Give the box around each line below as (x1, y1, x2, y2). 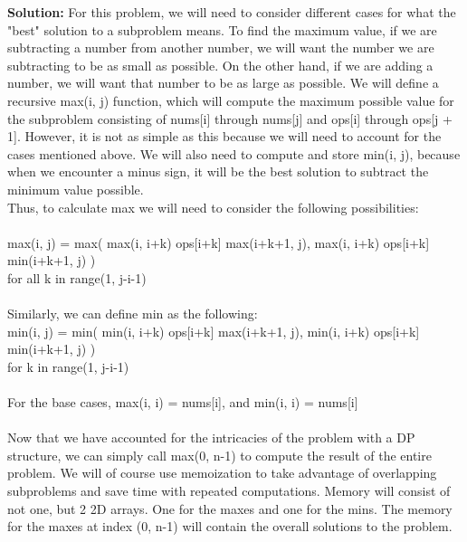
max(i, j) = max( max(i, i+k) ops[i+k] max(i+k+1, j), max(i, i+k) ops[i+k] (7, 233, 430, 252)
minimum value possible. (7, 179, 144, 198)
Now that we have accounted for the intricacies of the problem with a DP (7, 428, 415, 447)
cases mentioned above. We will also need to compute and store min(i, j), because (7, 144, 461, 163)
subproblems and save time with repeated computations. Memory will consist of (7, 481, 451, 500)
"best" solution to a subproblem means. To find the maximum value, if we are (7, 20, 437, 39)
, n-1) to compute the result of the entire (205, 445, 432, 464)
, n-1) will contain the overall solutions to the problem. (148, 517, 453, 536)
